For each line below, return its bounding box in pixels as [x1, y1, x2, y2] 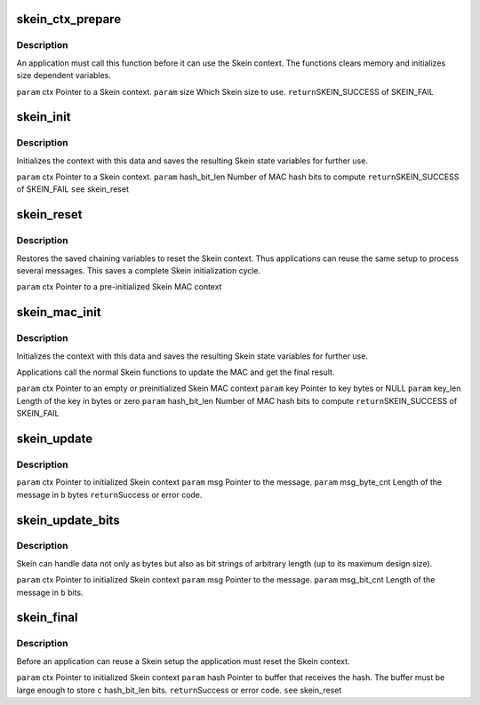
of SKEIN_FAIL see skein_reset [16, 184, 129, 194]
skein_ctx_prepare [16, 12, 122, 27]
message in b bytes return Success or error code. [16, 489, 203, 500]
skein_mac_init [16, 305, 101, 320]
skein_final [16, 610, 78, 625]
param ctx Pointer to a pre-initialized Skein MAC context [16, 281, 222, 292]
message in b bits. [16, 587, 84, 598]
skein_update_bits [16, 512, 120, 527]
